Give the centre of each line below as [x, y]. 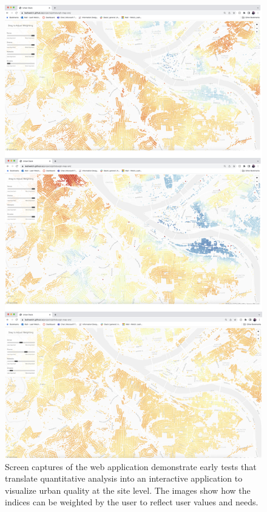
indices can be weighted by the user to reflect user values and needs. [132, 502]
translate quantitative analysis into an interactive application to [124, 478]
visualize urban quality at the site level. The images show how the [128, 490]
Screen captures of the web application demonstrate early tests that [131, 466]
